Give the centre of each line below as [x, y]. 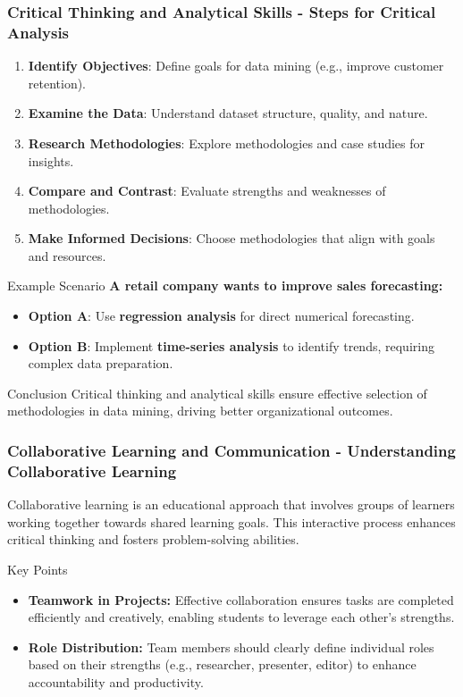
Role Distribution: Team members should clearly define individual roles [231, 647]
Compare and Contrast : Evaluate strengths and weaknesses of [207, 191]
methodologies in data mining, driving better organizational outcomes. [200, 411]
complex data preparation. [101, 363]
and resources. [67, 255]
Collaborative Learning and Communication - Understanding [231, 450]
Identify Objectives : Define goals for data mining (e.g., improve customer [236, 66]
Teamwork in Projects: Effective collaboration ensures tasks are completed [241, 599]
